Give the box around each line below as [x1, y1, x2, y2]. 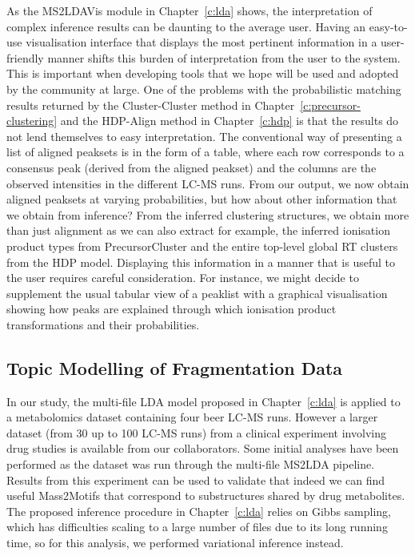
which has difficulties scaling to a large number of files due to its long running [6, 518, 388, 535]
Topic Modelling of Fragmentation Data [6, 355, 343, 380]
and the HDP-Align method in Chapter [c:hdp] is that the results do [60, 112, 399, 129]
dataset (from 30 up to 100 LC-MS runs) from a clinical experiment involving [6, 424, 386, 441]
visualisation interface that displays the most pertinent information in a [26, 34, 377, 50]
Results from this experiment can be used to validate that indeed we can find [6, 471, 385, 488]
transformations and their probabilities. [6, 316, 200, 332]
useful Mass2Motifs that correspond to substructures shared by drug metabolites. [6, 487, 405, 504]
